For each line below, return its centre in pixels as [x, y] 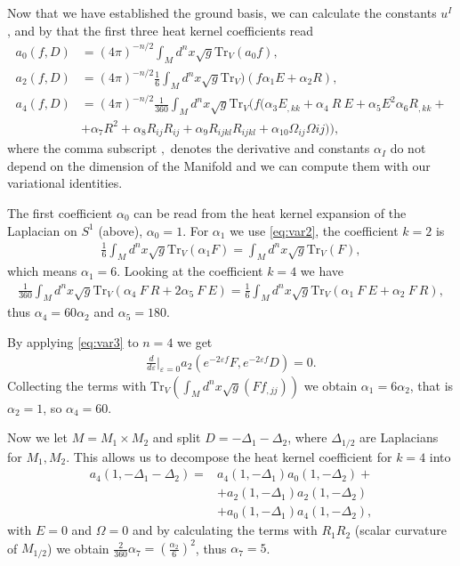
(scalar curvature [400, 530]
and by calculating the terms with [225, 530]
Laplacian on [42, 230]
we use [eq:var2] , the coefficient [314, 230]
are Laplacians [399, 437]
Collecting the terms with [77, 385]
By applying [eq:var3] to [73, 342]
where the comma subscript [82, 148]
